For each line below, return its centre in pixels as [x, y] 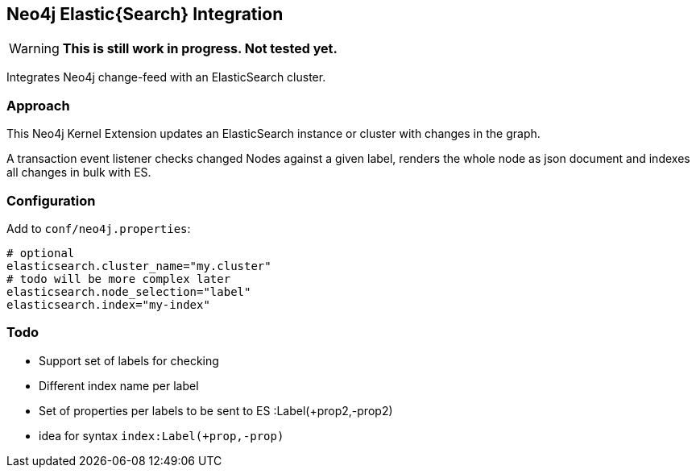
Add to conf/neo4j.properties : [99, 228]
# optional [41, 253]
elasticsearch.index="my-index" [108, 304]
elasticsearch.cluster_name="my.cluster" [139, 266]
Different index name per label [119, 385]
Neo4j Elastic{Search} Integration [145, 14]
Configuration [51, 200]
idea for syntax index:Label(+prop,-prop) [162, 435]
